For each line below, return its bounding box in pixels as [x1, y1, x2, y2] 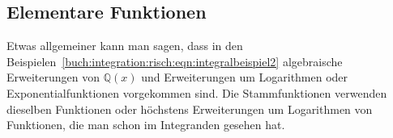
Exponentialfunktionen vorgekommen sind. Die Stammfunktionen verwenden [6, 84, 387, 101]
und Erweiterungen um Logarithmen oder [141, 69, 348, 86]
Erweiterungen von [6, 69, 100, 86]
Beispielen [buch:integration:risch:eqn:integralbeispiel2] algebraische [6, 52, 343, 69]
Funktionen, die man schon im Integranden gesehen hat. [6, 116, 285, 133]
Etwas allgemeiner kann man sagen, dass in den [6, 37, 243, 54]
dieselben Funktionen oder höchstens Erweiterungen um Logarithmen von [6, 100, 373, 117]
